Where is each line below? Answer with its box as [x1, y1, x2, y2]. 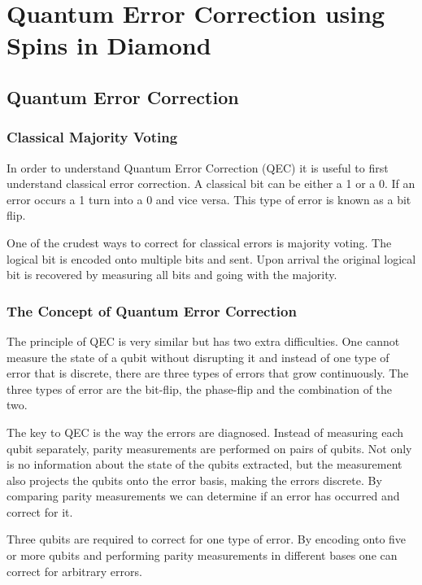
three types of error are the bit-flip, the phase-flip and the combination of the [7, 380, 393, 397]
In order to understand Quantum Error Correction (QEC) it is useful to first [7, 159, 389, 176]
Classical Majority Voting [7, 127, 178, 147]
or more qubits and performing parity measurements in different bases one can [7, 547, 398, 564]
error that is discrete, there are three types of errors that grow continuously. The [7, 365, 409, 382]
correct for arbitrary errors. [7, 562, 142, 579]
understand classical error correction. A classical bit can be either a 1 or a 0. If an [7, 175, 415, 192]
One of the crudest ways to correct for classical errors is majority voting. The [7, 234, 392, 251]
